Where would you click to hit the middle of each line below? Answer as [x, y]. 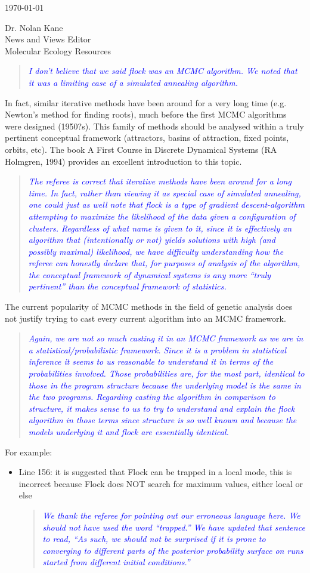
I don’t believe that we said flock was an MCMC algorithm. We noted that [163, 71]
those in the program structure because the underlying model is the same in [165, 385]
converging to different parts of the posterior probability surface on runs [173, 550]
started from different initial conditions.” [116, 562]
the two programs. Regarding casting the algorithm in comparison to [152, 397]
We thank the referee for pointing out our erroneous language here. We [171, 515]
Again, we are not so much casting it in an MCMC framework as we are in [166, 338]
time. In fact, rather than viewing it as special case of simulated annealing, [165, 192]
